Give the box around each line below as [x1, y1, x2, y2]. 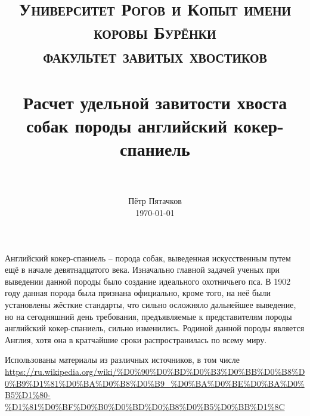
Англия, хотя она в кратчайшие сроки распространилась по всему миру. [5, 333, 267, 346]
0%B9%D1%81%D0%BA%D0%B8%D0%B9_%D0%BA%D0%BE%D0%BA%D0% [5, 377, 305, 389]
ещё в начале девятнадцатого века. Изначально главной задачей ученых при [5, 263, 280, 276]
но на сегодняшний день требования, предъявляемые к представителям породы [5, 310, 292, 322]
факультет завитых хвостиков [43, 43, 267, 67]
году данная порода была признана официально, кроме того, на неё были [5, 286, 271, 299]
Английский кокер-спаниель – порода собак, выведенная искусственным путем [5, 251, 291, 264]
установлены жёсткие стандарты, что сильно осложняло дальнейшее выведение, [5, 298, 296, 310]
